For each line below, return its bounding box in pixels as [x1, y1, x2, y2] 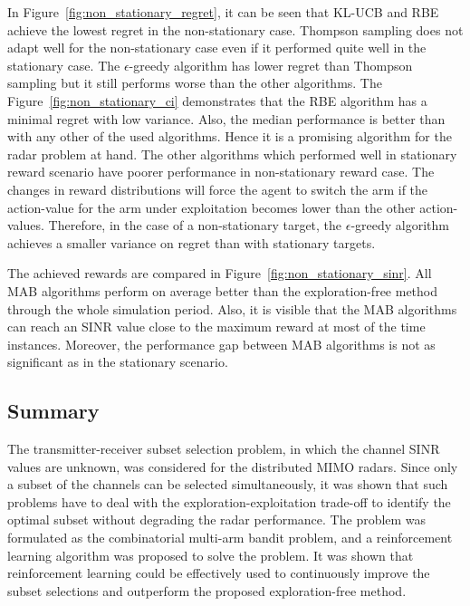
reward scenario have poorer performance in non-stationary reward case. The [7, 162, 435, 181]
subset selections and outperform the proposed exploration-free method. [7, 581, 407, 600]
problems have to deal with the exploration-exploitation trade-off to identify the [7, 492, 451, 511]
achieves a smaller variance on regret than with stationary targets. [7, 233, 376, 252]
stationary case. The [7, 55, 120, 74]
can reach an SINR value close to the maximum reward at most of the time [7, 317, 426, 336]
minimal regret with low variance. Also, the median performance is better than [7, 109, 446, 128]
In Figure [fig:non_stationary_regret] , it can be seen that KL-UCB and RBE [7, 3, 439, 21]
